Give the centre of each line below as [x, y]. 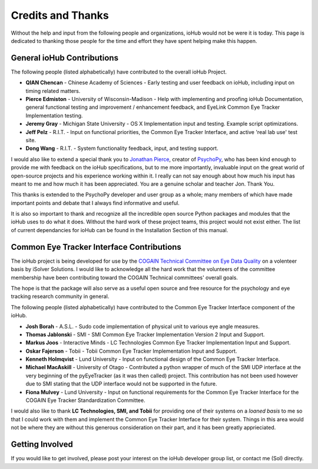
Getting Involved [42, 445]
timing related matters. [53, 91]
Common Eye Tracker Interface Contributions [96, 247]
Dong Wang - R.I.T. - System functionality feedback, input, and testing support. [122, 148]
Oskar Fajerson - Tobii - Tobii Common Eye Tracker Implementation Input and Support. [131, 351]
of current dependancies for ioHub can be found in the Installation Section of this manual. [120, 230]
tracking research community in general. [60, 296]
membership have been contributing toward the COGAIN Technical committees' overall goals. [125, 277]
